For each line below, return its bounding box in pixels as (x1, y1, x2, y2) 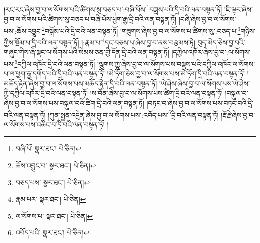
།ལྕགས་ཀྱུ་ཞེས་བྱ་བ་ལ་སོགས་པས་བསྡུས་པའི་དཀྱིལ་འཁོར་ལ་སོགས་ (97, 58, 255, 69)
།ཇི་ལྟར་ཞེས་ (224, 4, 253, 14)
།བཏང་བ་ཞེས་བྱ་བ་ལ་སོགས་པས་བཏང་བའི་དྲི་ (146, 97, 254, 108)
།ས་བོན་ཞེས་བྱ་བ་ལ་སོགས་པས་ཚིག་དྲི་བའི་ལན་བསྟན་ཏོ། (90, 88, 223, 98)
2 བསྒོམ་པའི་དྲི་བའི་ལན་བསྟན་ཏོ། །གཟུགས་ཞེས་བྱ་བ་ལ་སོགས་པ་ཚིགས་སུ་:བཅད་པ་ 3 (42, 24, 241, 36)
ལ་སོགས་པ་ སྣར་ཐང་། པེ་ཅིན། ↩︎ (15, 210, 93, 221)
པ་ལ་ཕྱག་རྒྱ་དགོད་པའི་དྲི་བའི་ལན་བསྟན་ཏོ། (4, 68, 105, 79)
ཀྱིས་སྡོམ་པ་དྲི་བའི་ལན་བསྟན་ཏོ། (4, 37, 79, 47)
